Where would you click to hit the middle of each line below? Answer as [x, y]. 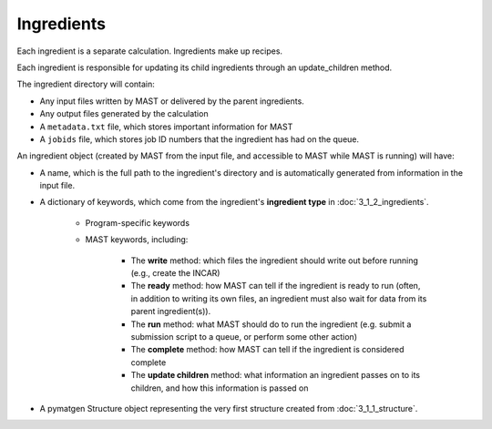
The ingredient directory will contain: [86, 84]
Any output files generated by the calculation [124, 114]
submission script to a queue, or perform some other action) [244, 336]
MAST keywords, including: [137, 240]
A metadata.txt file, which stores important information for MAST [166, 127]
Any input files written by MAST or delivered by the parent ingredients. [172, 101]
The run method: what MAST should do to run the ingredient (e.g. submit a [271, 324]
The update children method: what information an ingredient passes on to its [276, 375]
